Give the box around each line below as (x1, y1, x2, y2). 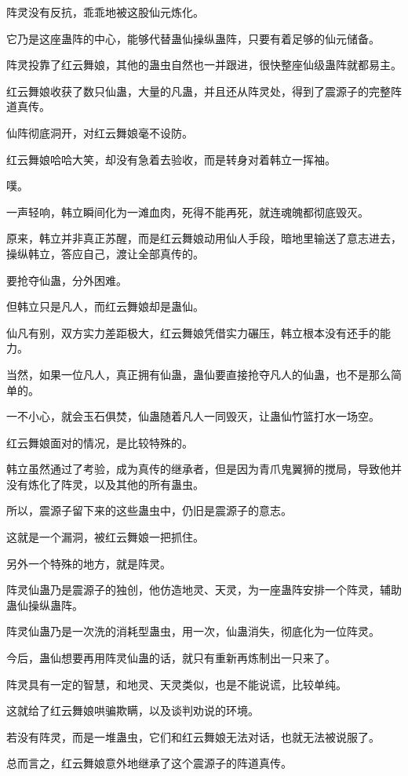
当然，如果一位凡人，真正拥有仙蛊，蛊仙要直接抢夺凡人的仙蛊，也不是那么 (6, 366, 391, 382)
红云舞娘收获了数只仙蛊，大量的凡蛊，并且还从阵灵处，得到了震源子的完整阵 (6, 82, 402, 99)
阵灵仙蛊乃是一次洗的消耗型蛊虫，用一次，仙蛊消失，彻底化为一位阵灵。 (6, 623, 380, 639)
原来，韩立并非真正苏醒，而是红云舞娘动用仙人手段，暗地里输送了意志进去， (6, 230, 402, 246)
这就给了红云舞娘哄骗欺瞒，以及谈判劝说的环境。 (6, 702, 259, 719)
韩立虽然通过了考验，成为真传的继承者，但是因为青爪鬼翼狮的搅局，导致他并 (6, 461, 402, 477)
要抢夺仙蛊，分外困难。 (6, 271, 127, 288)
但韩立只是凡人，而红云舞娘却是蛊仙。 (6, 298, 204, 315)
